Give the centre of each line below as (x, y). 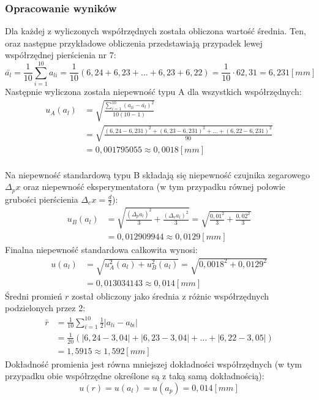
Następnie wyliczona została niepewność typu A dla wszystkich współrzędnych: (153, 92)
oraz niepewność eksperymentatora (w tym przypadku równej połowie (154, 187)
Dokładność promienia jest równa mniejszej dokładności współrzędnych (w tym (153, 364)
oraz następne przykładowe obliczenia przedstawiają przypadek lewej (134, 43)
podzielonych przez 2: (45, 308)
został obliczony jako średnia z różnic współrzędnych (171, 296)
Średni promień (34, 296)
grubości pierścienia (42, 199)
